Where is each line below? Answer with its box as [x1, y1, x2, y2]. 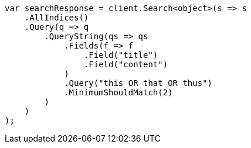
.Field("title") [83, 50, 158, 60]
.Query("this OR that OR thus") [64, 78, 213, 88]
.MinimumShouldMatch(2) [64, 88, 173, 97]
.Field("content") [83, 60, 168, 69]
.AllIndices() [24, 13, 89, 22]
